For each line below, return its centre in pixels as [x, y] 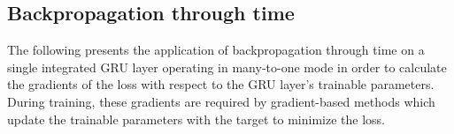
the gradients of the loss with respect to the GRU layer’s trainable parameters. [221, 84]
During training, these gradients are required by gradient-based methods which [221, 101]
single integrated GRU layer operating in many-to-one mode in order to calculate [227, 67]
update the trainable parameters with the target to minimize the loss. [196, 119]
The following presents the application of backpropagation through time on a [216, 50]
